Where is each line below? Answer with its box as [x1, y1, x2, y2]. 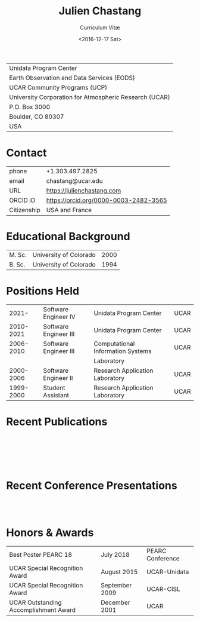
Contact [6, 146, 47, 160]
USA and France [46, 206, 92, 214]
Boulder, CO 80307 [9, 112, 64, 121]
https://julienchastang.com [46, 186, 121, 195]
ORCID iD [9, 196, 36, 204]
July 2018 [101, 550, 130, 559]
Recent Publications [6, 415, 108, 428]
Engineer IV [43, 312, 76, 321]
